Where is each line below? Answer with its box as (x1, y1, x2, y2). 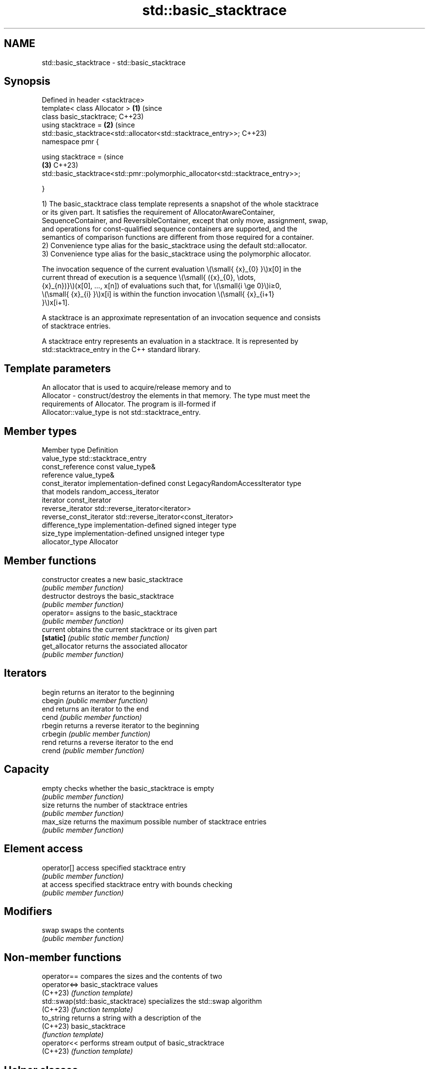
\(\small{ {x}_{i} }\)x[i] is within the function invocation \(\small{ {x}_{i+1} (42, 290, 275, 299)
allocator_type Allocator (42, 537, 119, 546)
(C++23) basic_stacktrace (42, 1022, 126, 1031)
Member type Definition (42, 446, 118, 455)
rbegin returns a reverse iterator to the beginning (42, 721, 199, 730)
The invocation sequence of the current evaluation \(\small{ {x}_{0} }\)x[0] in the (42, 265, 302, 274)
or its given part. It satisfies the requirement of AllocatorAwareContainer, (42, 208, 275, 217)
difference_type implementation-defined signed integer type (42, 521, 237, 530)
